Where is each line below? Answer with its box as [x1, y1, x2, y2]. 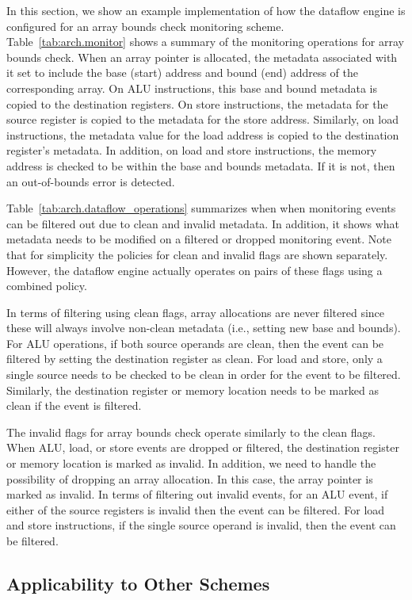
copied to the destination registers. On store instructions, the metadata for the [6, 95, 388, 112]
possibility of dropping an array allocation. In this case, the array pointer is [6, 470, 373, 487]
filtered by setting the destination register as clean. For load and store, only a [6, 350, 383, 367]
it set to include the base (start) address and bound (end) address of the [6, 64, 358, 81]
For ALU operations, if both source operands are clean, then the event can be [6, 334, 384, 351]
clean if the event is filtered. [6, 397, 142, 414]
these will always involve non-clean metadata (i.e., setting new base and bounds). [6, 319, 401, 336]
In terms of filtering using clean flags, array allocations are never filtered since [6, 304, 385, 320]
